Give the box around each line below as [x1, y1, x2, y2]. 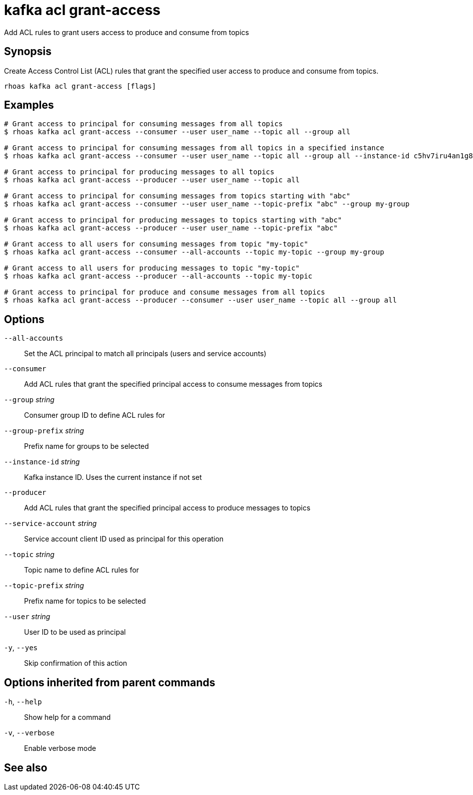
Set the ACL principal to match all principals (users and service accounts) [24, 349, 267, 358]
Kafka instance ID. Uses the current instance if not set [24, 473, 202, 482]
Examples [4, 99, 54, 112]
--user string [4, 612, 51, 621]
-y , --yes [4, 643, 38, 652]
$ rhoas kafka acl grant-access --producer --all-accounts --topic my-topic [4, 272, 313, 281]
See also [4, 761, 48, 774]
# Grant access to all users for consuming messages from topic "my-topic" [4, 240, 308, 248]
